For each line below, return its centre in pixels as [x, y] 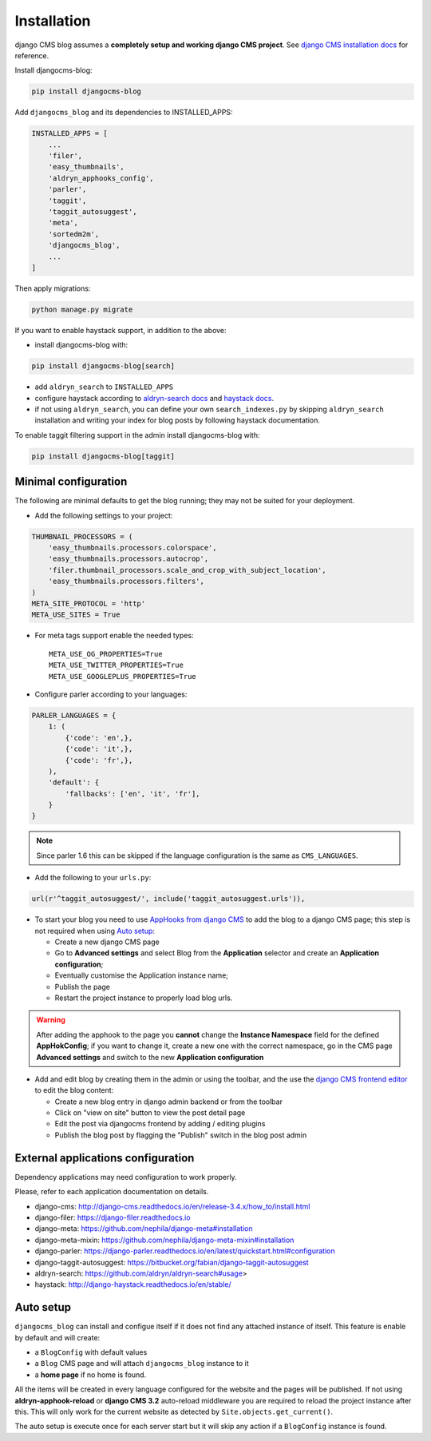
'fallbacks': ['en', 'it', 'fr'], [132, 794]
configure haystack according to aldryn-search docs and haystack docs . [154, 398]
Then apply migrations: [53, 288]
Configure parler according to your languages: [111, 694]
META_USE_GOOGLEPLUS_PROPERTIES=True [123, 676]
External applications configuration [105, 1158]
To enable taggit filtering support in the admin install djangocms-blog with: [137, 435]
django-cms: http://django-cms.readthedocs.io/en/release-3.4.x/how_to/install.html [172, 1206]
